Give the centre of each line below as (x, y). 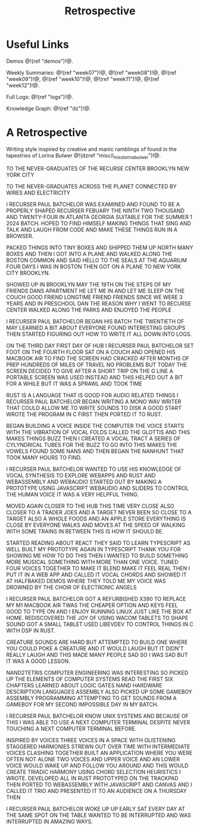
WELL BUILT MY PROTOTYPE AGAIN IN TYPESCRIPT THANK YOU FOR (93, 549)
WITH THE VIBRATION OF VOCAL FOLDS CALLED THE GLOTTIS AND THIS (98, 432)
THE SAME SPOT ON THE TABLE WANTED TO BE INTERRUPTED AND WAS (99, 815)
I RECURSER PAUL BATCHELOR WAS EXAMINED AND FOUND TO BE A (93, 204)
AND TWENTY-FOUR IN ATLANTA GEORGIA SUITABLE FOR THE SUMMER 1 (99, 217)
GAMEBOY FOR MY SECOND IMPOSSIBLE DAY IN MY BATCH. (82, 704)
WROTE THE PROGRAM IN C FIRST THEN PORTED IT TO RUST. (84, 414)
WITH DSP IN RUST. (31, 630)
